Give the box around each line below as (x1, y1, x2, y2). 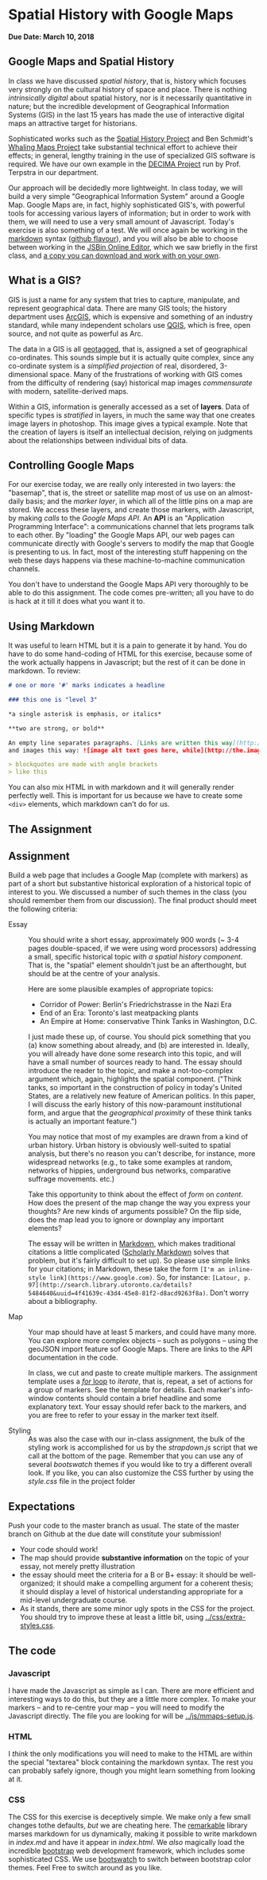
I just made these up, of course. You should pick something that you (28, 1032, 251, 1041)
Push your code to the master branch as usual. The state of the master (8, 1521, 240, 1531)
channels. (8, 564, 41, 574)
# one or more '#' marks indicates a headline (8, 682, 165, 690)
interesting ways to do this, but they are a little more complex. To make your (8, 1694, 257, 1703)
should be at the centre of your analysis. (28, 969, 161, 979)
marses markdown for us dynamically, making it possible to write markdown (8, 1829, 257, 1839)
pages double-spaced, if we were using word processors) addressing (28, 944, 257, 953)
